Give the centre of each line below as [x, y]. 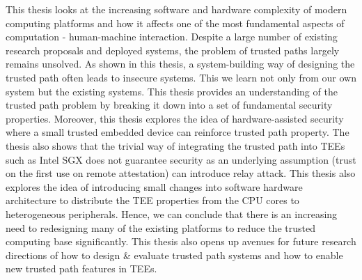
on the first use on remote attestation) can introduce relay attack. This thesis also [181, 173]
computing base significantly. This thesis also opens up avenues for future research [181, 241]
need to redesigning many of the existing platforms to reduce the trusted [160, 227]
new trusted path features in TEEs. [81, 269]
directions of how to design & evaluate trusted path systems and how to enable [174, 255]
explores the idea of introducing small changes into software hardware [154, 186]
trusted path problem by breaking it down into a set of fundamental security [169, 105]
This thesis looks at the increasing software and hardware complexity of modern [176, 9]
